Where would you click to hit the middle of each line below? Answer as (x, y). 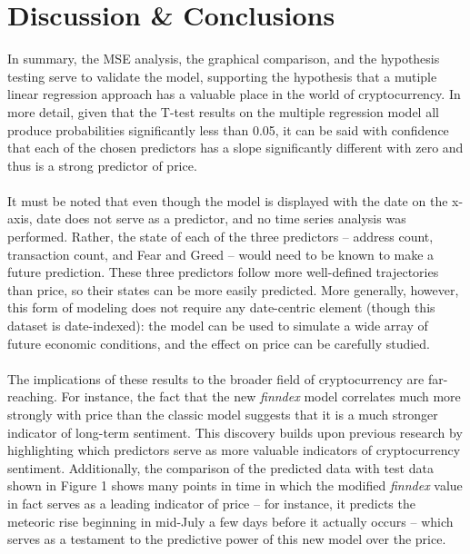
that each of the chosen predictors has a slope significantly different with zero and (235, 148)
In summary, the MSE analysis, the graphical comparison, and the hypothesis (224, 59)
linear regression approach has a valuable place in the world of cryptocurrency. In (234, 94)
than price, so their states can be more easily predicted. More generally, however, (233, 289)
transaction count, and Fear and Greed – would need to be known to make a (221, 254)
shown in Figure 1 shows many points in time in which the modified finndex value (235, 485)
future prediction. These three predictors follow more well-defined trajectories (223, 272)
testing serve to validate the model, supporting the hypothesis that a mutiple (222, 76)
